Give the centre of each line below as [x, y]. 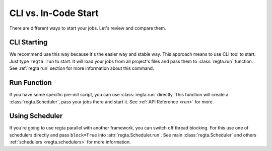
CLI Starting [28, 42]
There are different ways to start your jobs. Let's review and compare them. [88, 28]
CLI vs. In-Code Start [54, 13]
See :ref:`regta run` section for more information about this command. [82, 68]
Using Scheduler [36, 116]
